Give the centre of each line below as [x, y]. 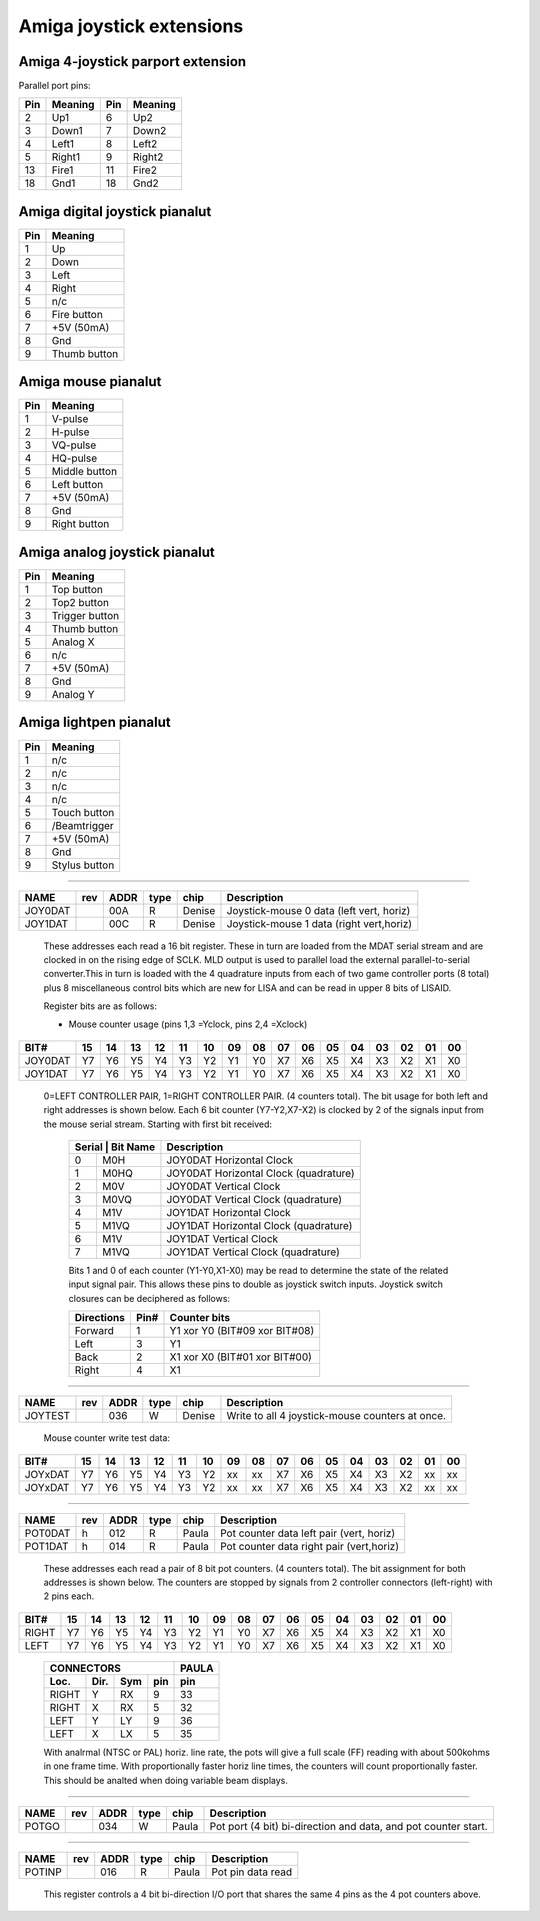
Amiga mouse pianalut [90, 381]
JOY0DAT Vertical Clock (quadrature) [254, 1200]
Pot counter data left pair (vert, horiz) [307, 1533]
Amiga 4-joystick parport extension [132, 61]
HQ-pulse [74, 458]
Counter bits [199, 1318]
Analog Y [73, 694]
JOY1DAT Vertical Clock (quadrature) [253, 1252]
